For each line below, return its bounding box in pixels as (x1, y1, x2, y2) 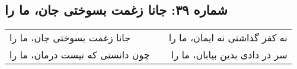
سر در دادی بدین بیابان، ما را (171, 48, 288, 62)
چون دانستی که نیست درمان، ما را (9, 48, 150, 62)
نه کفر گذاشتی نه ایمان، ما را (168, 31, 288, 45)
